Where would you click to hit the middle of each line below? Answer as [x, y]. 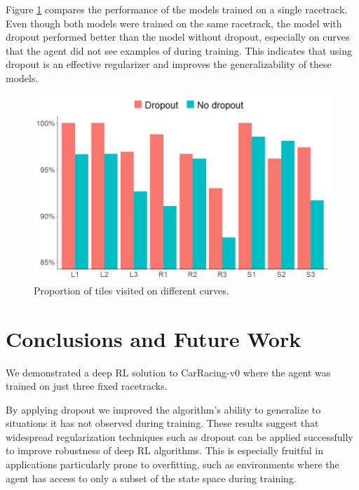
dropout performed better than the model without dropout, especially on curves [178, 37]
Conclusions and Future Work [154, 338]
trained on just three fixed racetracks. [87, 386]
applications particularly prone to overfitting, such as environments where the [172, 464]
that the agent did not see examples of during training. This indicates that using [179, 50]
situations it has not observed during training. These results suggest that [162, 423]
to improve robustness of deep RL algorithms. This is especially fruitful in [164, 450]
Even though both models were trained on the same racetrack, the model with [174, 23]
